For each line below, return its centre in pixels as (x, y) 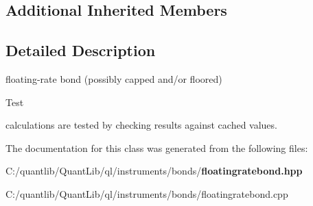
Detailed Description (81, 50)
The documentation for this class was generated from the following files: (157, 147)
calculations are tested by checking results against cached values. (141, 125)
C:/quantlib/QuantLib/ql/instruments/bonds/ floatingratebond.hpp (154, 171)
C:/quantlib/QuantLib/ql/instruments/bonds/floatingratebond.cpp (147, 193)
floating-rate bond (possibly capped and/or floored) (114, 78)
